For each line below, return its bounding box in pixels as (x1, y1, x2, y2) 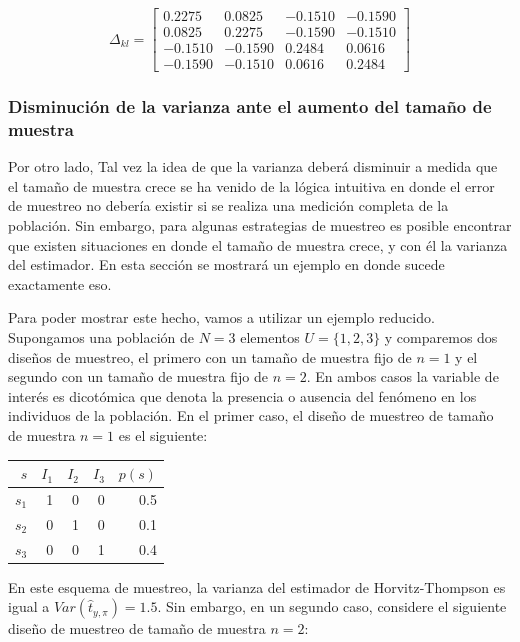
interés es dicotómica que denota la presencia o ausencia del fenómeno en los (8, 385, 477, 406)
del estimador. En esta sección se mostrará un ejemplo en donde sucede (8, 254, 445, 275)
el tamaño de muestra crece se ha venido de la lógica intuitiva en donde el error (8, 175, 495, 196)
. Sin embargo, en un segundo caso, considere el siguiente (157, 596, 507, 617)
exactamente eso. (8, 273, 112, 294)
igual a (8, 596, 50, 617)
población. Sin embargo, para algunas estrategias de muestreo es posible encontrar (8, 215, 512, 236)
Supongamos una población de (8, 327, 195, 348)
